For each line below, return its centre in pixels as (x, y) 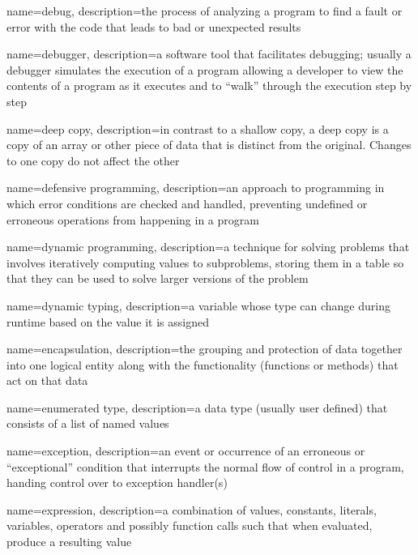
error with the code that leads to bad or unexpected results (154, 26)
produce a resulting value (69, 542)
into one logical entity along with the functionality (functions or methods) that (203, 364)
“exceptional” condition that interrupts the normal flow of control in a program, (205, 466)
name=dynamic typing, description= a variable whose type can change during (198, 305)
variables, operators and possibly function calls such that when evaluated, (190, 525)
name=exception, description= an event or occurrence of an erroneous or (186, 451)
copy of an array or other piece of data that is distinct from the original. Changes (209, 145)
